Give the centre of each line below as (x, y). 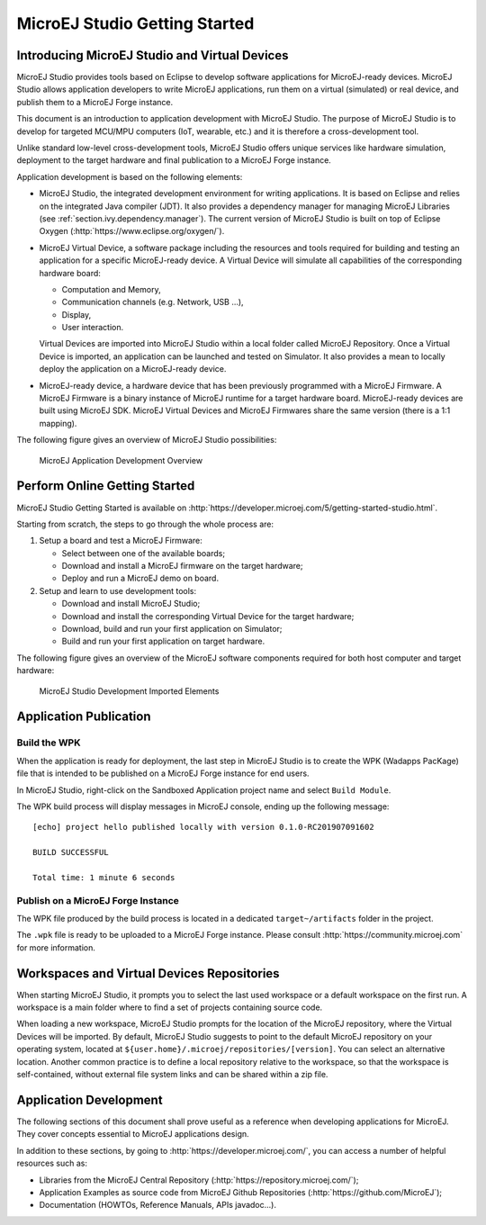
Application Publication (84, 717)
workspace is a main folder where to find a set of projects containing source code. (170, 1007)
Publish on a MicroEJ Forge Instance (98, 900)
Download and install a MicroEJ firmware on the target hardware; (182, 566)
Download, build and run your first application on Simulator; (172, 629)
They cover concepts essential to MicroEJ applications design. (133, 1134)
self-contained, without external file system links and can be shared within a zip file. (172, 1075)
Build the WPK (49, 743)
